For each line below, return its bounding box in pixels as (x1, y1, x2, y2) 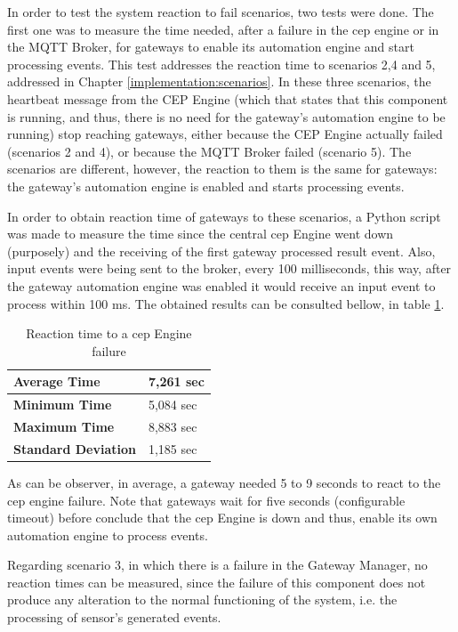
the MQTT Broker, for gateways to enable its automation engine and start (7, 37, 414, 56)
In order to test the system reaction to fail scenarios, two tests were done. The (7, 3, 434, 20)
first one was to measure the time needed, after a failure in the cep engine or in (7, 20, 439, 38)
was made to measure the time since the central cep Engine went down (7, 224, 394, 243)
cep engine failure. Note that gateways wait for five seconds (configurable (7, 490, 406, 509)
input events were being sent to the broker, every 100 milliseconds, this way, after (7, 259, 452, 278)
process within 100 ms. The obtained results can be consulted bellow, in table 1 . (7, 294, 445, 312)
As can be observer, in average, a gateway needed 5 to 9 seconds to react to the (7, 473, 441, 491)
